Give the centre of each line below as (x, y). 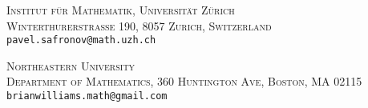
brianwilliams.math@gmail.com (87, 96)
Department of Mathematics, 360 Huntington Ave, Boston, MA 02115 (184, 81)
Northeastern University (71, 65)
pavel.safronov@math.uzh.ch (81, 40)
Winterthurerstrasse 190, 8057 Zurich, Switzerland (139, 25)
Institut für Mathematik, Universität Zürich (121, 10)
